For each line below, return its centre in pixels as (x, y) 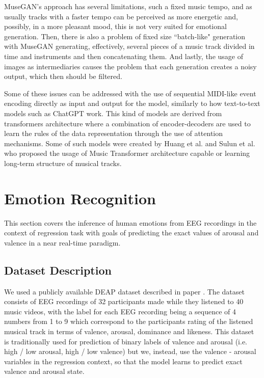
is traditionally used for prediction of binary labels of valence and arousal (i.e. (126, 341)
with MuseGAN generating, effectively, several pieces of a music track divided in (129, 46)
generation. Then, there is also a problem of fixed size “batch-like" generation (125, 36)
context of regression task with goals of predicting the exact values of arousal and (131, 233)
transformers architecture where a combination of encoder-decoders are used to (127, 123)
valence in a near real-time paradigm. (62, 242)
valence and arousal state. (44, 371)
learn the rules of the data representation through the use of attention (114, 133)
